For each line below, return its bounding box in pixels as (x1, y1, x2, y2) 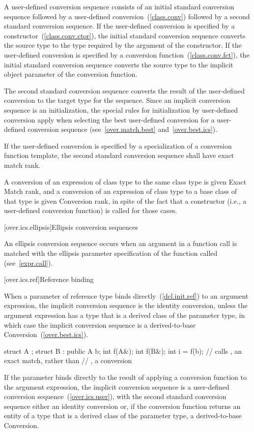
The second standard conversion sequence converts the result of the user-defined (4, 85, 245, 95)
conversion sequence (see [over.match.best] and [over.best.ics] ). (28, 124, 218, 134)
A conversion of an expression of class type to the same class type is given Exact (4, 176, 247, 186)
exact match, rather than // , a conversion (4, 355, 132, 366)
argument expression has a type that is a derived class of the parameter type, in (4, 310, 245, 320)
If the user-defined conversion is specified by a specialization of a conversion (4, 140, 232, 151)
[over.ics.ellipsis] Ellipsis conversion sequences (4, 221, 138, 232)
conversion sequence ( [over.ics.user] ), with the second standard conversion (4, 391, 226, 401)
